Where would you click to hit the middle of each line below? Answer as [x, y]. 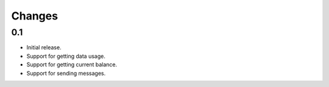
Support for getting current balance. [72, 64]
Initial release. [44, 47]
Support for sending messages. [66, 73]
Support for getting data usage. [66, 56]
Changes [34, 16]
